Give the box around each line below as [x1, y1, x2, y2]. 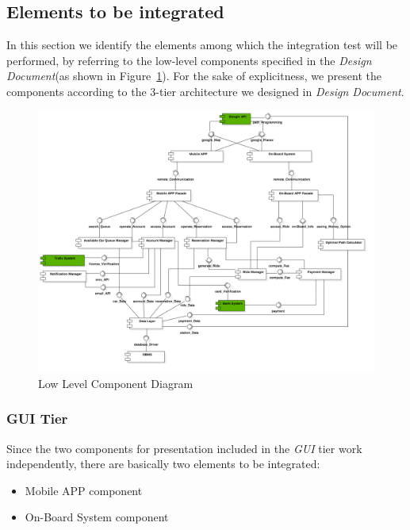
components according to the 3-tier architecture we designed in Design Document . [6, 83, 404, 99]
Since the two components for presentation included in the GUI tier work [6, 440, 362, 456]
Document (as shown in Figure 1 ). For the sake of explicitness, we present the [6, 67, 381, 84]
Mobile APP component [25, 482, 143, 498]
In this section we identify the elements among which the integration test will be [6, 36, 398, 53]
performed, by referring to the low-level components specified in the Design [6, 52, 372, 68]
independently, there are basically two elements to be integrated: [6, 455, 320, 472]
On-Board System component [25, 509, 169, 525]
